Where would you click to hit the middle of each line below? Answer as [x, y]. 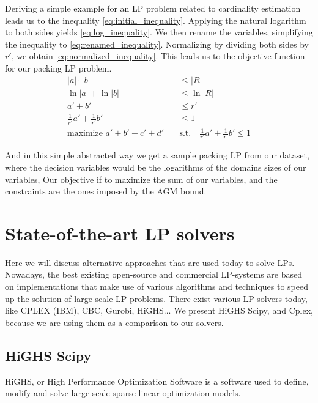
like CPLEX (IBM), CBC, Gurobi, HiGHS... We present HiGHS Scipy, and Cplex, [159, 310]
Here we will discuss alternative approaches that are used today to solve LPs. [150, 262]
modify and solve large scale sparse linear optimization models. [123, 393]
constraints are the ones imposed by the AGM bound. [106, 191]
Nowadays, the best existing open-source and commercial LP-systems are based [153, 274]
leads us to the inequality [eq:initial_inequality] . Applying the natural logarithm [156, 20]
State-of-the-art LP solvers [120, 233]
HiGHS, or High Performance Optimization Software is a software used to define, [157, 381]
